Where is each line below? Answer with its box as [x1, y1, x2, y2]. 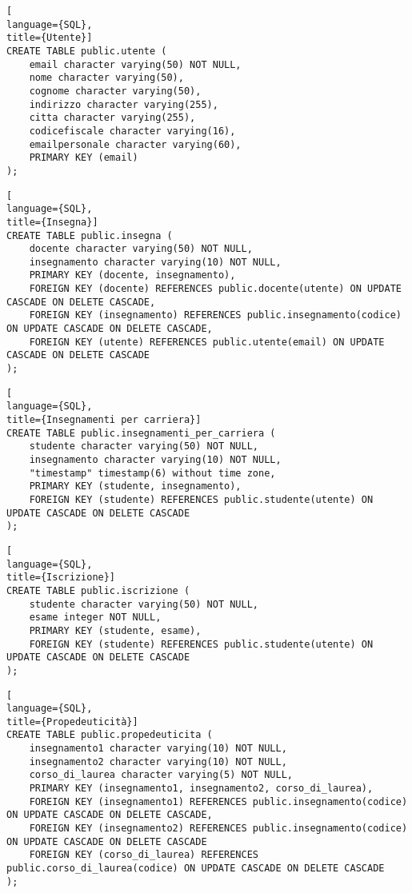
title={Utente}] [6, 32, 93, 44]
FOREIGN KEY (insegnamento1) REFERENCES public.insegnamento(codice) [29, 795, 408, 807]
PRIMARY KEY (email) [29, 152, 138, 164]
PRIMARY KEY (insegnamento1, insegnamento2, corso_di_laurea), [29, 783, 374, 795]
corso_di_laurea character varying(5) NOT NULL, [29, 769, 293, 781]
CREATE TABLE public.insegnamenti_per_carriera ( [6, 427, 276, 439]
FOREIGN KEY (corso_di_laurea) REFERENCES [29, 849, 258, 861]
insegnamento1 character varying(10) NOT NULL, [29, 743, 287, 755]
